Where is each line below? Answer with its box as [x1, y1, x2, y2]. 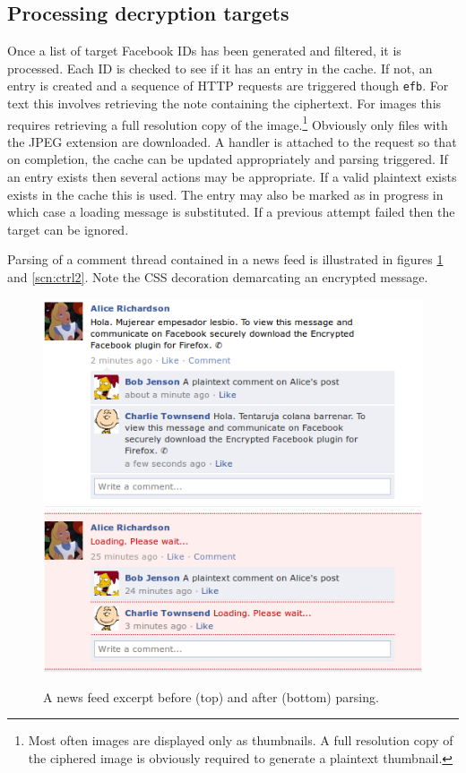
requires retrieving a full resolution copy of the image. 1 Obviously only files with [7, 112, 448, 133]
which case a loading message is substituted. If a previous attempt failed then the [7, 202, 455, 221]
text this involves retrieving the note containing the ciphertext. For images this [7, 94, 442, 113]
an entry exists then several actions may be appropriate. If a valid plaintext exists [7, 167, 457, 186]
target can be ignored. [7, 219, 129, 238]
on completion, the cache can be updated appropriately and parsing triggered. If [7, 150, 448, 168]
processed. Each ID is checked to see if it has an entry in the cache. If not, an [7, 58, 433, 77]
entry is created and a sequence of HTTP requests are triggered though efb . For [7, 76, 449, 95]
